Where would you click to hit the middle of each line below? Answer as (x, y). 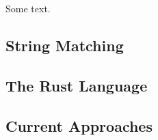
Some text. (28, 8)
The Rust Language (77, 85)
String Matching (65, 45)
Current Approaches (79, 125)
